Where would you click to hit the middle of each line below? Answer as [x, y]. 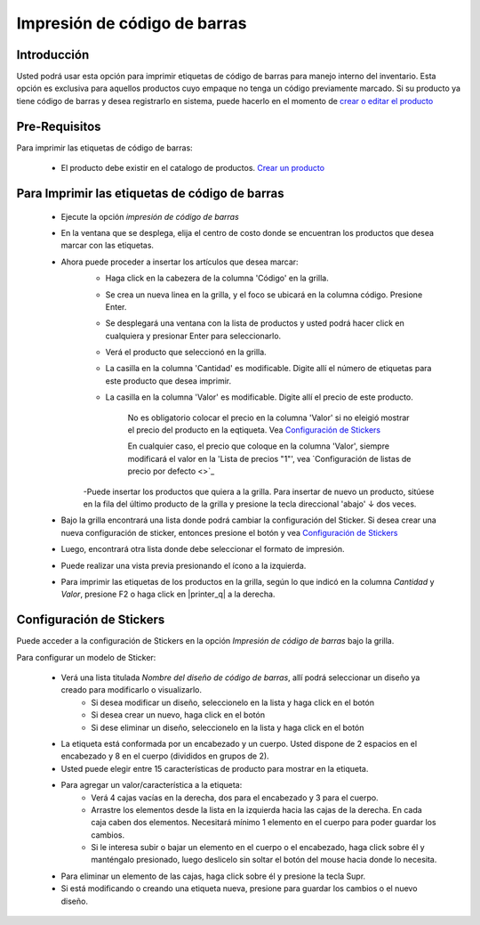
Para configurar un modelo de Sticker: [86, 657]
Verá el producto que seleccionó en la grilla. [186, 353]
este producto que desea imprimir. [168, 381]
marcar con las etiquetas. [108, 246]
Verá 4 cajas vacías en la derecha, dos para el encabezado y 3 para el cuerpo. [235, 798]
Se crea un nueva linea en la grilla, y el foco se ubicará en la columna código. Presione [264, 295]
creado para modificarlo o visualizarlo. [131, 690]
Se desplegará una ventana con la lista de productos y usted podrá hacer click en [255, 323]
